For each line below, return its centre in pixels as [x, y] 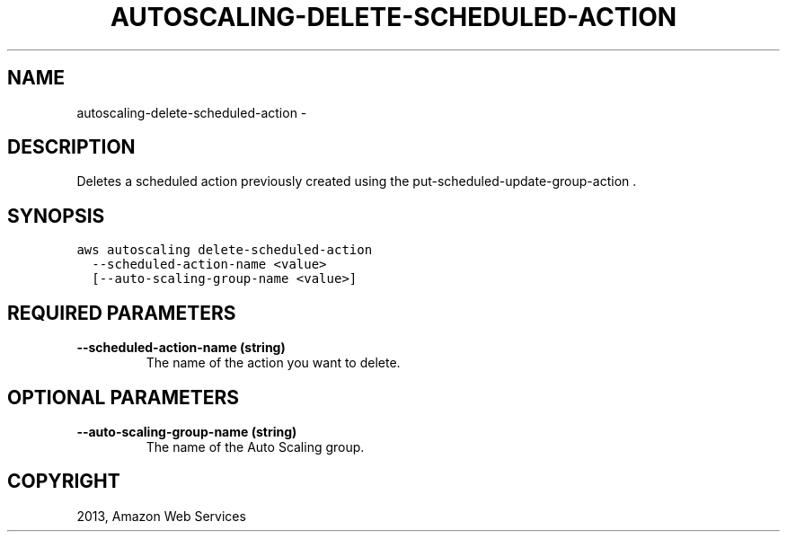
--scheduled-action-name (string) [181, 348]
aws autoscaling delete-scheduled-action [225, 250]
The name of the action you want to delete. [273, 363]
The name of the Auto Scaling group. [255, 446]
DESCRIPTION [71, 147]
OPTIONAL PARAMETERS [124, 397]
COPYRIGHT [64, 482]
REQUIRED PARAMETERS [122, 313]
